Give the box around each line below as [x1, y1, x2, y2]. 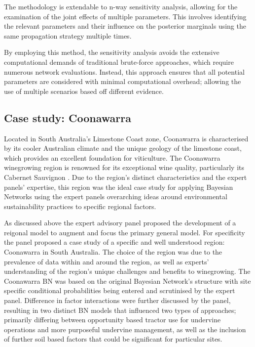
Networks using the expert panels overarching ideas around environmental [4, 191, 227, 202]
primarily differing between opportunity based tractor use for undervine [4, 314, 221, 325]
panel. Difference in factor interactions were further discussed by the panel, [4, 295, 231, 305]
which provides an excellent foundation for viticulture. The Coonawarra [4, 152, 220, 163]
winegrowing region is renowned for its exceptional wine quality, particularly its [4, 162, 245, 173]
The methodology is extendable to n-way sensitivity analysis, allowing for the [4, 1, 238, 11]
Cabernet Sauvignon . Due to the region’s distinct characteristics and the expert [4, 172, 247, 182]
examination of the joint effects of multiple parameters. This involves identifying [4, 11, 247, 21]
